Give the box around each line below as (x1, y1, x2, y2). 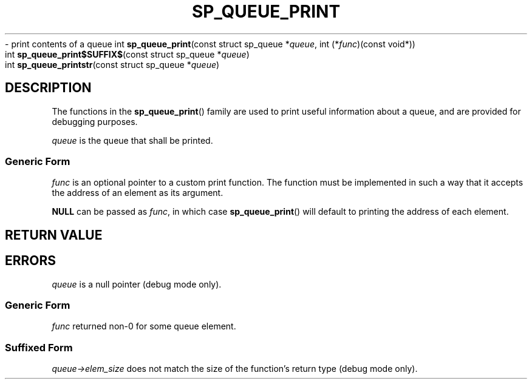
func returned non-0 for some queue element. (52, 321, 236, 332)
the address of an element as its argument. (52, 187, 223, 198)
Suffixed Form (5, 341, 73, 354)
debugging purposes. (52, 116, 138, 127)
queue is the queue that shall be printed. (52, 135, 213, 146)
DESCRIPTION (5, 80, 92, 96)
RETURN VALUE (5, 227, 103, 243)
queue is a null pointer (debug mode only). (52, 278, 222, 289)
